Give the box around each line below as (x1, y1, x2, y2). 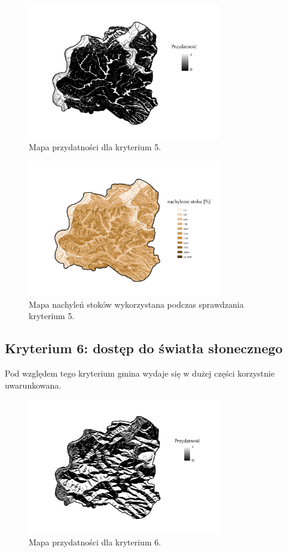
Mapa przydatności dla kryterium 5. (29, 141, 161, 153)
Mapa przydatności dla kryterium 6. (29, 535, 161, 548)
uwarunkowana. (5, 378, 62, 391)
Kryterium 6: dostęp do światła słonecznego (5, 339, 283, 357)
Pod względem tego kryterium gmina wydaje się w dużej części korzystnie (5, 366, 275, 379)
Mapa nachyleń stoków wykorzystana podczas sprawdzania (29, 298, 244, 310)
